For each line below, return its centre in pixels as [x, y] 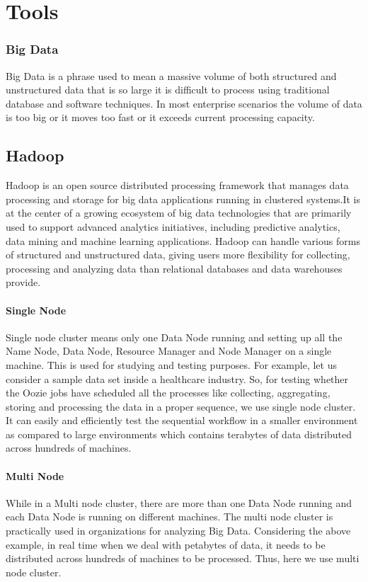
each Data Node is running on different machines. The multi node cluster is [169, 517]
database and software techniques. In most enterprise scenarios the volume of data [184, 103]
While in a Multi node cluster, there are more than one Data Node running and [179, 502]
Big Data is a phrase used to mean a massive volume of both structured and [171, 75]
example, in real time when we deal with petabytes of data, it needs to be [166, 544]
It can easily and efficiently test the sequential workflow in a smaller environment [182, 420]
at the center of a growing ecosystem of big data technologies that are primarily [179, 213]
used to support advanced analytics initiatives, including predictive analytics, [173, 226]
